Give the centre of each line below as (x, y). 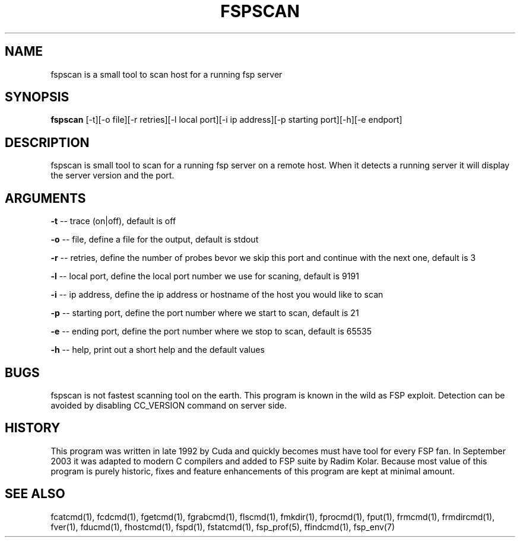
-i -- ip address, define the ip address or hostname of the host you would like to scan (217, 295)
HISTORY (33, 428)
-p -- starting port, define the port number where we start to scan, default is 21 (205, 313)
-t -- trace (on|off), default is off (113, 221)
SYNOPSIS (37, 97)
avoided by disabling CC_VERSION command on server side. (169, 405)
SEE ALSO (35, 494)
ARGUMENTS (45, 198)
